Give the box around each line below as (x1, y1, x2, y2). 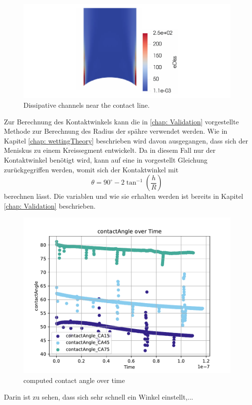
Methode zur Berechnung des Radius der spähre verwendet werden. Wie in (4, 126, 228, 136)
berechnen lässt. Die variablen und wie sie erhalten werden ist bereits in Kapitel (4, 191, 243, 201)
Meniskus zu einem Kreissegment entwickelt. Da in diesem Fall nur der (4, 145, 216, 155)
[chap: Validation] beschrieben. (4, 200, 96, 211)
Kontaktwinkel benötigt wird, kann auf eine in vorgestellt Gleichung (4, 155, 208, 165)
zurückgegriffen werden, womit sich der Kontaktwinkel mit (4, 164, 179, 174)
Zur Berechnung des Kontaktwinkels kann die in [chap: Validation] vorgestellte (4, 116, 239, 126)
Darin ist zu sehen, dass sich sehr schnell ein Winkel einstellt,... (4, 391, 193, 402)
